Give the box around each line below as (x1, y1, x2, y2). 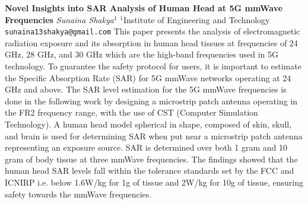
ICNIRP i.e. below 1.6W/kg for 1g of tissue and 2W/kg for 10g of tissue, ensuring (5, 176, 303, 188)
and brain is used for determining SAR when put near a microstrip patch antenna (5, 129, 303, 142)
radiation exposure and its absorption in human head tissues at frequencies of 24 (5, 36, 298, 49)
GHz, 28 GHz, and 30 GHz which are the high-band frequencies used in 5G (5, 48, 279, 60)
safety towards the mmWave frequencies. (5, 187, 152, 200)
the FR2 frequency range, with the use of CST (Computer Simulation (5, 106, 258, 119)
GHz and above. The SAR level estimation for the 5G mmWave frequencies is (5, 83, 287, 95)
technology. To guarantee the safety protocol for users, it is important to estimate (5, 60, 301, 72)
